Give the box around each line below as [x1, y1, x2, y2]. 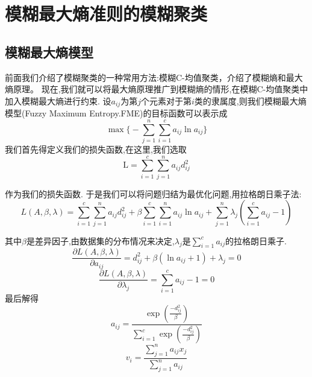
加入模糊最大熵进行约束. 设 [5, 94, 111, 107]
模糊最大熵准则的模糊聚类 [5, 1, 208, 26]
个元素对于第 [140, 94, 192, 107]
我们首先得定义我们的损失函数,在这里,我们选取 [5, 142, 187, 155]
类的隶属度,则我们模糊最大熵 [194, 94, 307, 107]
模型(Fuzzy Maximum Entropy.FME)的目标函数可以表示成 [5, 107, 228, 119]
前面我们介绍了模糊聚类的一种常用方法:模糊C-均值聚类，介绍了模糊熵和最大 [5, 71, 303, 83]
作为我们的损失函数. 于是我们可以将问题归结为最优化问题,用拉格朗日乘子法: [5, 187, 302, 200]
